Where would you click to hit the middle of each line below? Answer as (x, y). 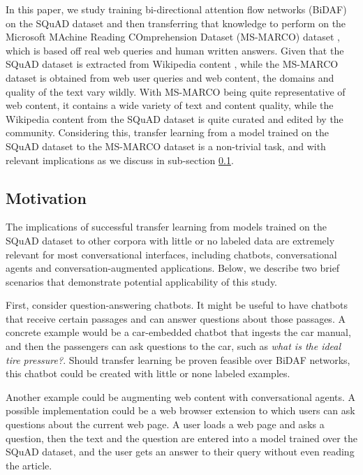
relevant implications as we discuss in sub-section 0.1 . (120, 160)
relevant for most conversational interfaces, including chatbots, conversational (171, 254)
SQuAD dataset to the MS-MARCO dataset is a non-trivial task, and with (166, 146)
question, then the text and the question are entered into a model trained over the (181, 438)
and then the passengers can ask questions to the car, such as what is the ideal (173, 346)
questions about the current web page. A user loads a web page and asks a (165, 424)
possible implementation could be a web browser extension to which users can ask (180, 410)
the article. (29, 465)
